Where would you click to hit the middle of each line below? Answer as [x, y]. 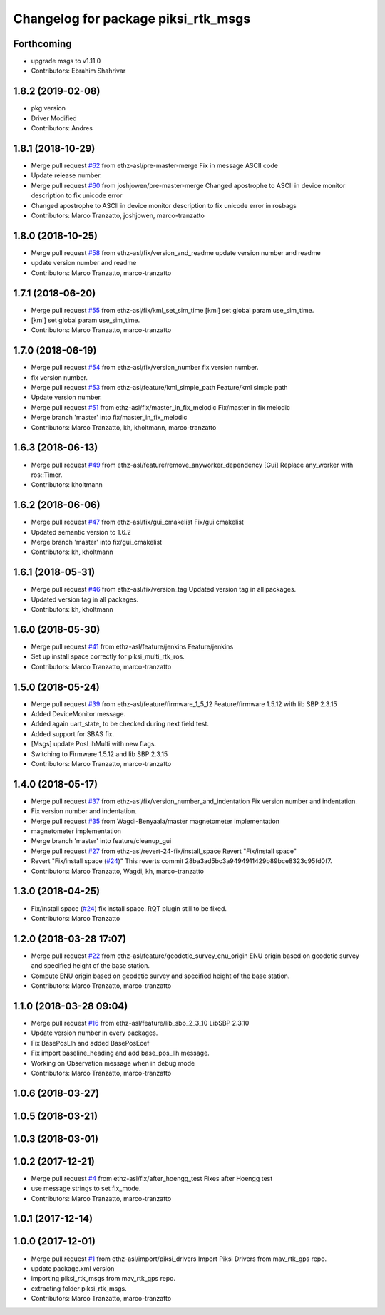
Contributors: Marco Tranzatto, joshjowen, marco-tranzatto [118, 215]
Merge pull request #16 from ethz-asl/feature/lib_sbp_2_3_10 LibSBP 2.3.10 [140, 1023]
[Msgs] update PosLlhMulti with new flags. [94, 744]
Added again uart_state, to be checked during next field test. [120, 724]
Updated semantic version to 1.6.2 [81, 532]
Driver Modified [54, 118]
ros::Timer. [47, 475]
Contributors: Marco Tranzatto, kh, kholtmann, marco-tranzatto [124, 427]
